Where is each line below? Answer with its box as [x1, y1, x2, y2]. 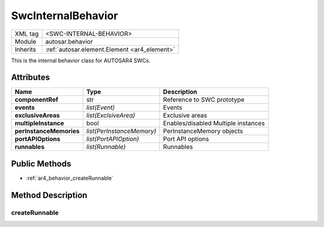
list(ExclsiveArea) [86, 111, 136, 120]
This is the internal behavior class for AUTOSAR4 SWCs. [11, 57, 151, 64]
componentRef [14, 96, 59, 104]
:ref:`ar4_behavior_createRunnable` [26, 174, 114, 181]
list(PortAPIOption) [86, 135, 139, 143]
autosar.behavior [45, 37, 93, 46]
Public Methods [11, 159, 71, 169]
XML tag [14, 29, 39, 38]
